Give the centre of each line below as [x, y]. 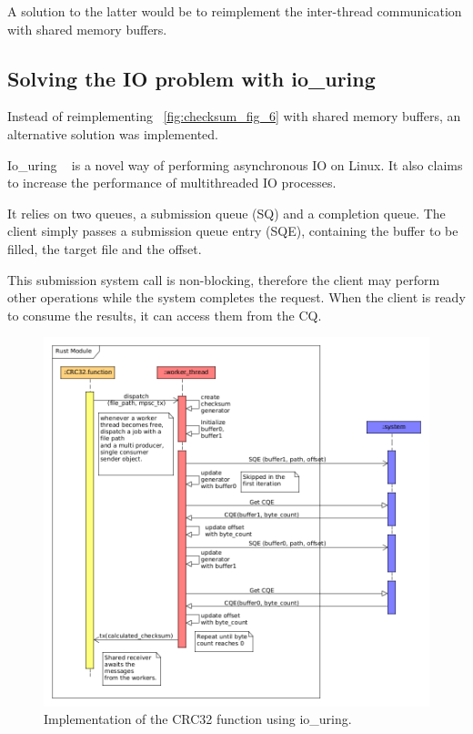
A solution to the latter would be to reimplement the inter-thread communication [235, 11]
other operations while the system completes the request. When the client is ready [236, 297]
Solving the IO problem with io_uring [191, 78]
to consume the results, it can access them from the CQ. [165, 315]
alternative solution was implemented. [113, 133]
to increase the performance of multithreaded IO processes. [172, 183]
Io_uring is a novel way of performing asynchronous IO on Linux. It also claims [235, 164]
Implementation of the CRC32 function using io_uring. [198, 719]
